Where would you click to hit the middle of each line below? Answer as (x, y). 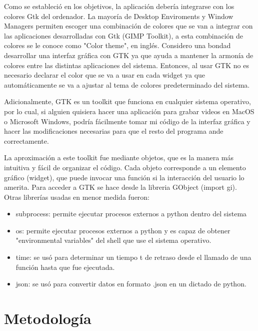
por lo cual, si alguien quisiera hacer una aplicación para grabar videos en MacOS (129, 111)
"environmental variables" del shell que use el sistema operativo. (113, 240)
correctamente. (26, 140)
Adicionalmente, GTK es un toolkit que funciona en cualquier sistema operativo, (127, 101)
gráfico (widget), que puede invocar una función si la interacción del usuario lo (124, 177)
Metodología (48, 318)
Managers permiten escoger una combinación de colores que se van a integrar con (128, 26)
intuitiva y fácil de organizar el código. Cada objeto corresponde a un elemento (125, 167)
